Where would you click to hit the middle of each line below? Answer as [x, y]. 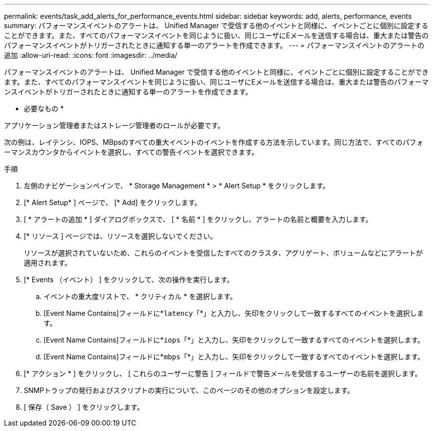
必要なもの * [44, 108]
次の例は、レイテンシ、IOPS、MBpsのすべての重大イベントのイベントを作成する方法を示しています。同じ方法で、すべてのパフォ [214, 142]
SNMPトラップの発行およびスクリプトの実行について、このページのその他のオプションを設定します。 [189, 390]
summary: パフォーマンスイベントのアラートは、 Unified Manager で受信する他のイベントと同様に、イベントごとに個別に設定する [216, 25]
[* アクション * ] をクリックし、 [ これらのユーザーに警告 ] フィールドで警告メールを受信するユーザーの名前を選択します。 [223, 373]
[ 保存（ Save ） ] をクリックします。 [84, 407]
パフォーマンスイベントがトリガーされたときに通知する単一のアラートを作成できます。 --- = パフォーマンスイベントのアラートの [214, 45]
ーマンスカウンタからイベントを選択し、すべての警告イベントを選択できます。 [131, 152]
